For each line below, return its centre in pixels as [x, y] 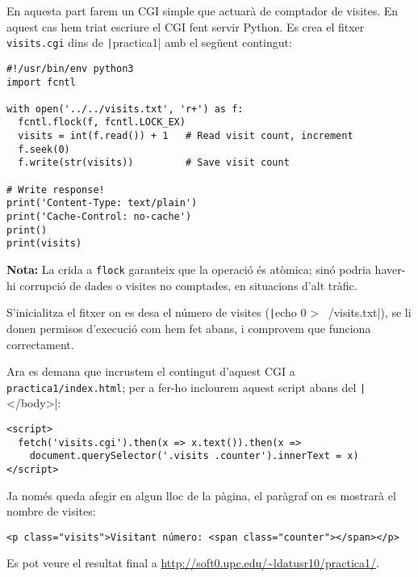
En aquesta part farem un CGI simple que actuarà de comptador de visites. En [203, 11]
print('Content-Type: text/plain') [102, 203]
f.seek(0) [44, 149]
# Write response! [56, 190]
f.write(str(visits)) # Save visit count [154, 163]
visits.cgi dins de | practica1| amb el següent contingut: [149, 42]
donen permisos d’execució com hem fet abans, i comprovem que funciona [189, 328]
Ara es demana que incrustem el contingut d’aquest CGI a [151, 371]
